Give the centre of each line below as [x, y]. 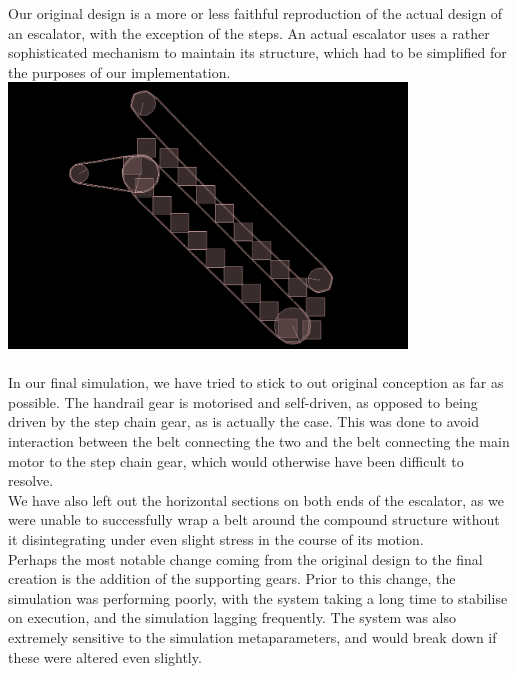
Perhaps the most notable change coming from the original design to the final [245, 558]
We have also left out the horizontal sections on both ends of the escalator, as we [256, 499]
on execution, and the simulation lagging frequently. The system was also [232, 617]
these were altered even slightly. [105, 656]
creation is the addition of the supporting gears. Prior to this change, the [232, 578]
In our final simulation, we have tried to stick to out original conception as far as [256, 382]
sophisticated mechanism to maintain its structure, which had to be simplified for [257, 52]
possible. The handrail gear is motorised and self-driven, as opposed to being [243, 401]
